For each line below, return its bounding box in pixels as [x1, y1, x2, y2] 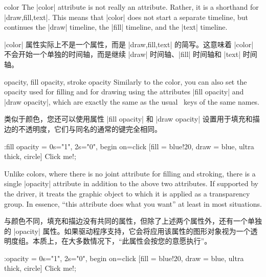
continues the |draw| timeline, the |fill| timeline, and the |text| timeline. [4, 22, 228, 32]
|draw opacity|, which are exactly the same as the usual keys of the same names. [4, 96, 260, 107]
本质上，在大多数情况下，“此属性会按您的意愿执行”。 [32, 235, 212, 246]
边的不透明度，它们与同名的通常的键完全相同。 [4, 123, 162, 134]
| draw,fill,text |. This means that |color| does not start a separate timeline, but [4, 11, 248, 22]
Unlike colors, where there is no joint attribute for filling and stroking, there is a [4, 168, 256, 179]
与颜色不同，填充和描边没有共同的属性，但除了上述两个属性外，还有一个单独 [4, 215, 262, 226]
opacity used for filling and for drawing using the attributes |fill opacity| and [4, 86, 244, 97]
